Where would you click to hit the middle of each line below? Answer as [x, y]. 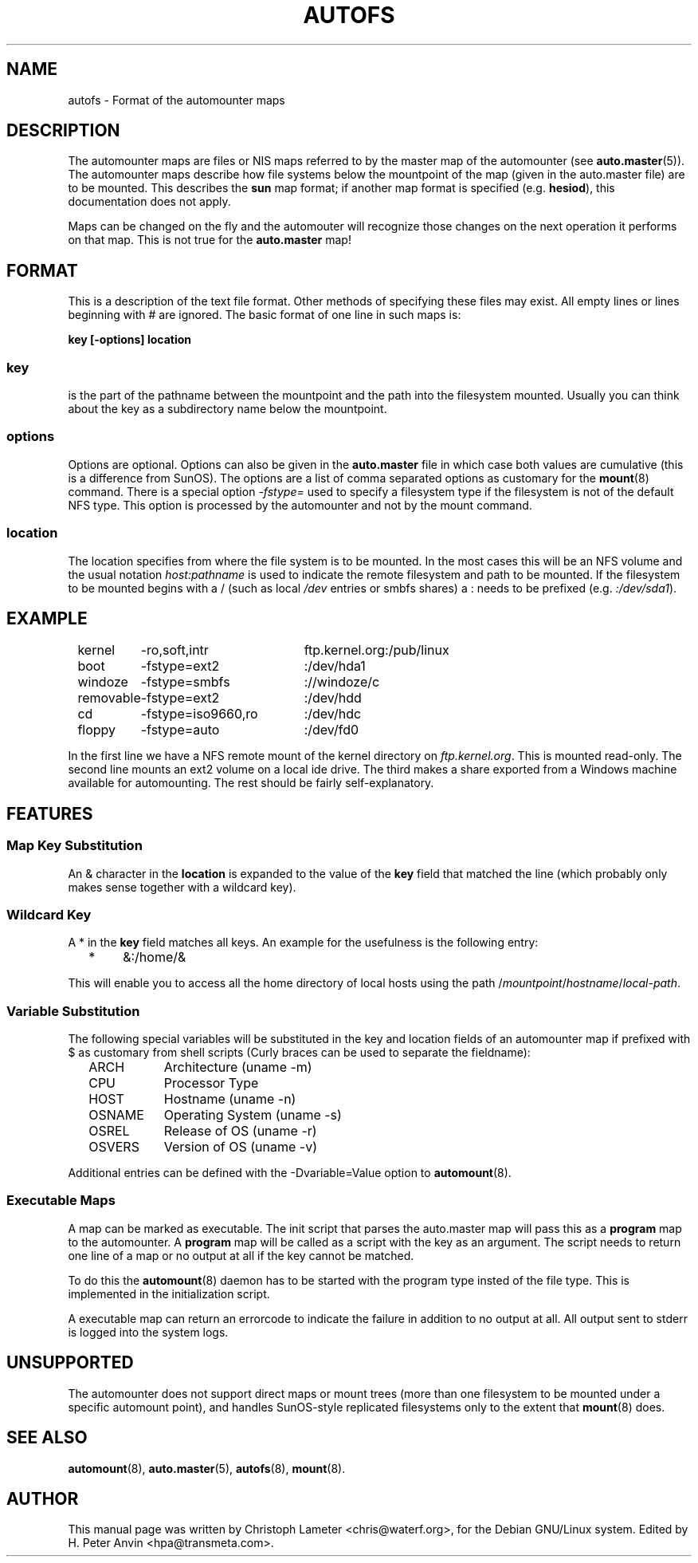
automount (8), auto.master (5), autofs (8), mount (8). [207, 1468]
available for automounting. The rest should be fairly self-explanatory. [251, 783]
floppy [97, 730]
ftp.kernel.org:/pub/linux [376, 650]
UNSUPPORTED [70, 1363]
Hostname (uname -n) [230, 1099]
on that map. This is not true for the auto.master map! [210, 240]
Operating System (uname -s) [253, 1115]
